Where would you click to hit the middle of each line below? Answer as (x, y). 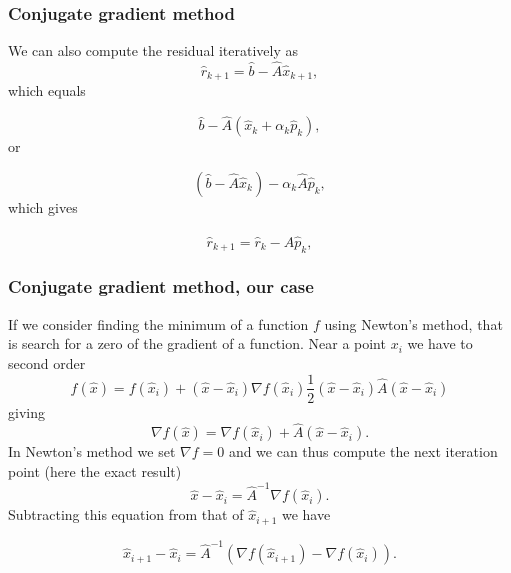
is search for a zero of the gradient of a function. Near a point (197, 343)
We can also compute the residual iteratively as (153, 50)
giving (26, 411)
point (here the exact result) (95, 470)
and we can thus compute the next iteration (363, 451)
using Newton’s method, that (413, 323)
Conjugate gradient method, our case (161, 286)
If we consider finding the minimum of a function (158, 323)
